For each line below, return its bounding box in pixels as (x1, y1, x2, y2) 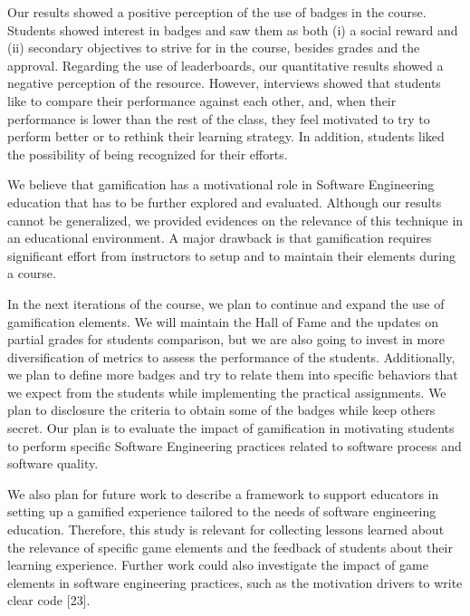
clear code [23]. (7, 591, 91, 610)
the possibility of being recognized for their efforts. (7, 144, 288, 163)
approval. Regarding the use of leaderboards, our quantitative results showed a (7, 55, 444, 74)
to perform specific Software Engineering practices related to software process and (7, 436, 462, 455)
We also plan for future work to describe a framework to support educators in (7, 484, 439, 503)
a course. (7, 264, 56, 283)
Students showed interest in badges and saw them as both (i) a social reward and (7, 20, 458, 39)
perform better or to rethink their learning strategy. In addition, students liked (7, 127, 445, 146)
